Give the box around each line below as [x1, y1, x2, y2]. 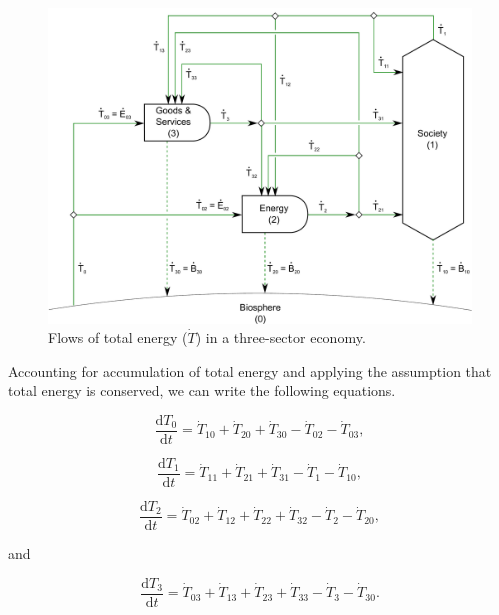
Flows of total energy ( [48, 327, 188, 348]
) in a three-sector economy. [195, 327, 366, 348]
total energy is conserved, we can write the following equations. [8, 380, 396, 401]
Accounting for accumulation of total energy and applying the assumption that [8, 360, 492, 381]
